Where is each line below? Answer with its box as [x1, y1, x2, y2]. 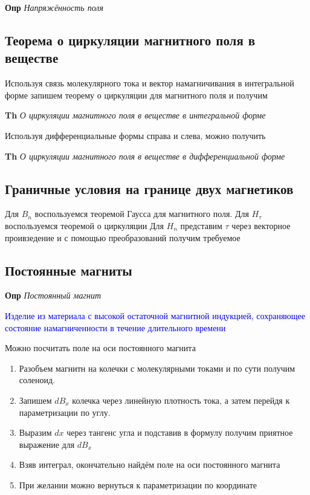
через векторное [231, 219, 291, 231]
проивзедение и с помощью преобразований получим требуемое [5, 231, 241, 244]
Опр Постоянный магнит [5, 289, 102, 302]
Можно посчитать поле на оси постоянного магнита [5, 341, 196, 354]
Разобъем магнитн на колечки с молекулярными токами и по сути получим [19, 361, 295, 374]
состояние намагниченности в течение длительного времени [5, 321, 226, 334]
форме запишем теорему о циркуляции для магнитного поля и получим [5, 88, 268, 101]
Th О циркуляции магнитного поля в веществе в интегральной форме [5, 109, 266, 121]
